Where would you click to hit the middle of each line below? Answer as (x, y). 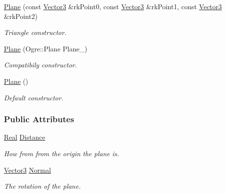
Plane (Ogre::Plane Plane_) (46, 48)
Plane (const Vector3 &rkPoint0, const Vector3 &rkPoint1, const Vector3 (113, 6)
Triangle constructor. (35, 32)
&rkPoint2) (21, 16)
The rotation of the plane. (42, 186)
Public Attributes (39, 119)
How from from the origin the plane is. (62, 153)
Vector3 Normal (27, 170)
